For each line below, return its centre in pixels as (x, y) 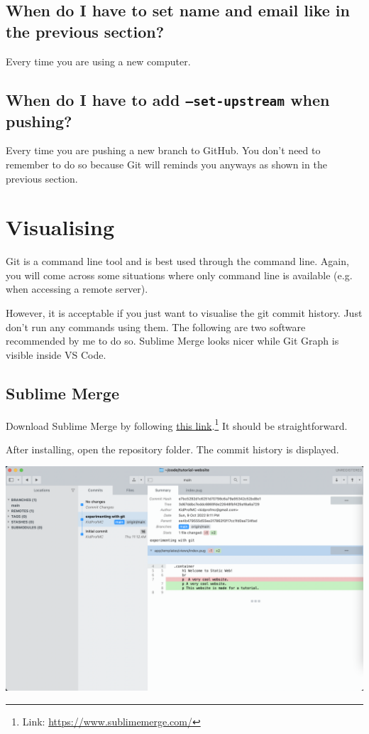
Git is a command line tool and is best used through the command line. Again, (177, 261)
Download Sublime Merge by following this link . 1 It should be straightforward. (177, 424)
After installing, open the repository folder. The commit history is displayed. (172, 449)
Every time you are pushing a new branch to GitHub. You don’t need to (163, 150)
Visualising (60, 227)
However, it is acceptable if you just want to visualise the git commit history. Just (184, 313)
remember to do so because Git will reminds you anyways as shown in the (166, 164)
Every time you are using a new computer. (98, 61)
